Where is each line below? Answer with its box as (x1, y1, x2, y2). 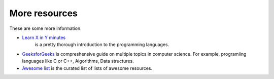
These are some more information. (9, 25, 82, 31)
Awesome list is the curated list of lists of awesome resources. (22, 65, 153, 71)
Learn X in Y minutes (22, 34, 66, 41)
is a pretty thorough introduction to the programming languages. (35, 42, 169, 48)
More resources (9, 8, 78, 19)
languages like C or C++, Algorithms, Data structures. (22, 58, 134, 64)
